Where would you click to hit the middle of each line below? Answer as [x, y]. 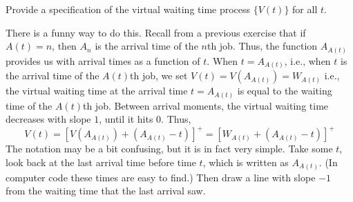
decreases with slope [48, 119]
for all [305, 9]
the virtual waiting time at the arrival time [97, 91]
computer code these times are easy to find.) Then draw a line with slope [161, 177]
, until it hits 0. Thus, [145, 119]
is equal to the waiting [285, 91]
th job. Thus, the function [262, 46]
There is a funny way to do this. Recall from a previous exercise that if [156, 32]
